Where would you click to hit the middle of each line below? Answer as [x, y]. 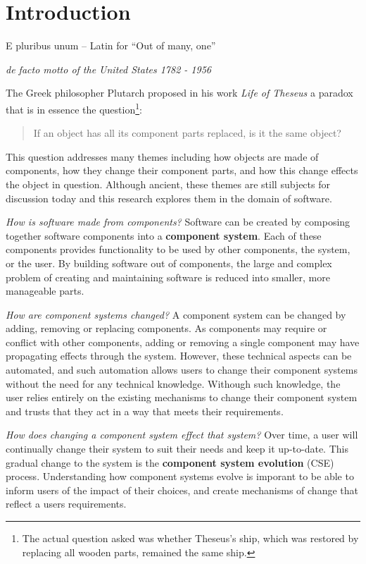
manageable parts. [45, 291]
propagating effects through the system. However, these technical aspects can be [179, 356]
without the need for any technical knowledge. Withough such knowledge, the [173, 383]
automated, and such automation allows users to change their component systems [182, 370]
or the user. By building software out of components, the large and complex [169, 263]
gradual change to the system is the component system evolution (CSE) [170, 462]
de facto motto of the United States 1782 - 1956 [108, 69]
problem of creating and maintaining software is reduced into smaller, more [168, 277]
